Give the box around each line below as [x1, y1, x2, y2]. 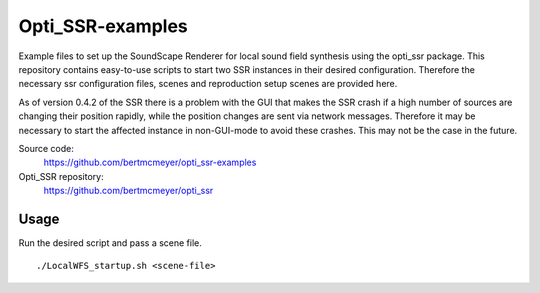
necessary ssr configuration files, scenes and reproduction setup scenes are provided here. [18, 78, 398, 90]
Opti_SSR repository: [18, 170, 104, 182]
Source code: [18, 142, 74, 154]
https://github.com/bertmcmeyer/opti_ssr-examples [43, 156, 257, 169]
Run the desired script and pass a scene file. [18, 236, 202, 249]
